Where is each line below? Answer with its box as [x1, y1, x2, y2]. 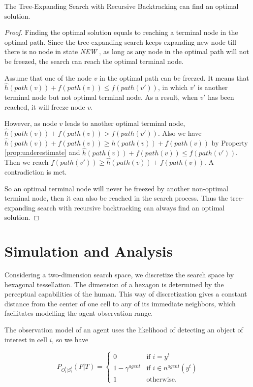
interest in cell [4, 334, 47, 344]
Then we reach [4, 157, 49, 167]
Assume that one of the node [4, 72, 92, 83]
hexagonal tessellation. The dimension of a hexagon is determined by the [4, 279, 224, 289]
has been [208, 91, 234, 102]
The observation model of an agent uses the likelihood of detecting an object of [4, 325, 243, 335]
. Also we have [158, 127, 202, 138]
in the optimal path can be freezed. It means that [99, 72, 250, 83]
